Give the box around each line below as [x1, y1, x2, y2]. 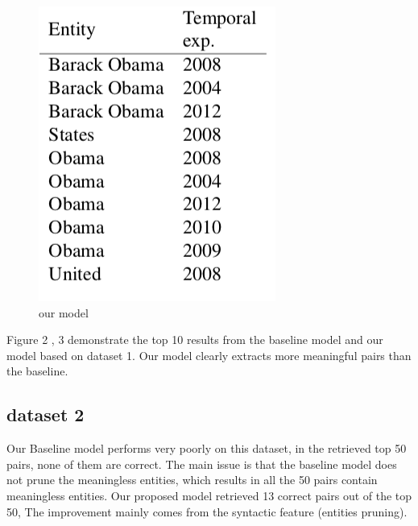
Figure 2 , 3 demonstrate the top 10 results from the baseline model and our [6, 331, 383, 348]
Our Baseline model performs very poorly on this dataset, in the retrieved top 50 [6, 440, 407, 457]
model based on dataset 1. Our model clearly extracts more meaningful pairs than [6, 346, 412, 363]
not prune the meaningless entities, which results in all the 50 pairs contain [6, 471, 378, 488]
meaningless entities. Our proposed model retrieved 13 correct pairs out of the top [6, 487, 412, 503]
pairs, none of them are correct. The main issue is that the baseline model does [6, 455, 397, 472]
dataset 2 [6, 402, 85, 427]
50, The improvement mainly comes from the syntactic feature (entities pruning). [6, 503, 408, 520]
